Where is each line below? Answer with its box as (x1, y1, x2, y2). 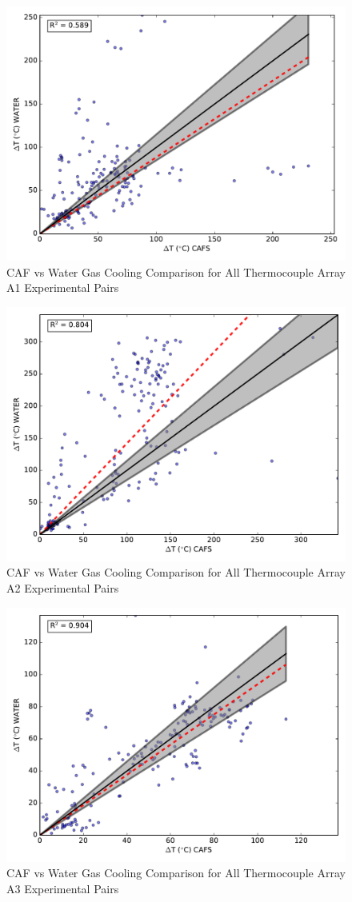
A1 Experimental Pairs (6, 279, 119, 296)
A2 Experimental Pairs (6, 579, 119, 596)
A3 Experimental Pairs (6, 880, 119, 896)
